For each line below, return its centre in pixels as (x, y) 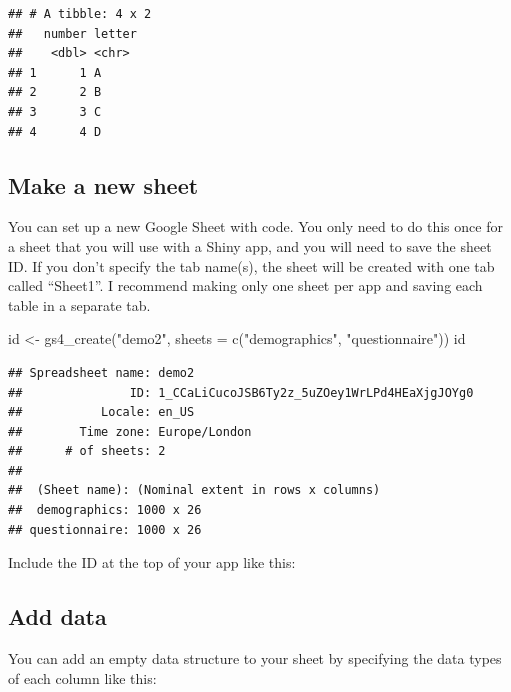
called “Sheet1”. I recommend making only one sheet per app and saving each (245, 285)
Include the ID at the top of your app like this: (152, 562)
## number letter (72, 33)
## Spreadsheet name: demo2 (101, 372)
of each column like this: (82, 677)
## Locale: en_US (101, 412)
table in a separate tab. (79, 304)
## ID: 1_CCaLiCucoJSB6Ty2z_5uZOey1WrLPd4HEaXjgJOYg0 (241, 392)
